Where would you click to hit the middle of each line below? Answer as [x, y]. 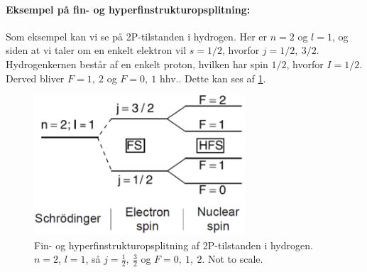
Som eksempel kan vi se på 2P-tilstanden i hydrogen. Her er [137, 36]
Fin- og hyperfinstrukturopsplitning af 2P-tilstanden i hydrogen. [174, 245]
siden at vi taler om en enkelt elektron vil [96, 50]
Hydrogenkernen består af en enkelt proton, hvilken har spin [137, 64]
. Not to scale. [232, 259]
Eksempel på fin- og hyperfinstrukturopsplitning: [128, 9]
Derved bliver [35, 78]
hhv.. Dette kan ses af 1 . [213, 78]
